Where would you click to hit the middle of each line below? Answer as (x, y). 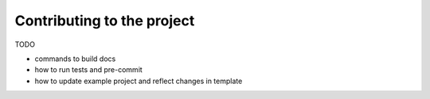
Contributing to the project (105, 21)
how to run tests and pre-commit (88, 70)
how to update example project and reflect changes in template (139, 81)
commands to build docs (75, 59)
